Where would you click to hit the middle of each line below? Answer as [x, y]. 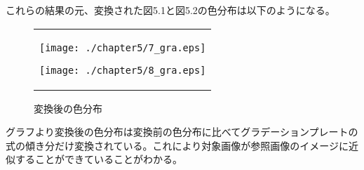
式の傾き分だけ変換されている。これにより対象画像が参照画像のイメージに [177, 145]
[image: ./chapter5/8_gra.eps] [123, 70]
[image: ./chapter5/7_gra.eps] [123, 47]
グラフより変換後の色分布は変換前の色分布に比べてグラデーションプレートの [182, 132]
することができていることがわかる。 [99, 159]
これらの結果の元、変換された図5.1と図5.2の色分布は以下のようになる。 [170, 10]
